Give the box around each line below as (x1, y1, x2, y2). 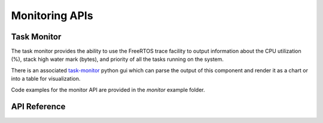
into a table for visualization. (11, 75, 81, 82)
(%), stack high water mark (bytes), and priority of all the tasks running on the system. (11, 56, 224, 63)
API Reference (11, 102, 66, 112)
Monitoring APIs (11, 9, 93, 22)
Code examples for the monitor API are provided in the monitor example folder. (11, 86, 205, 93)
